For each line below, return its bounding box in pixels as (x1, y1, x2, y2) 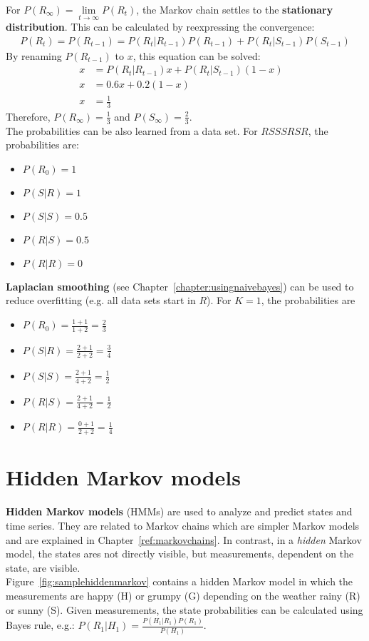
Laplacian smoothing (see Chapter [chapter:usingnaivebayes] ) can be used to (6, 278, 354, 293)
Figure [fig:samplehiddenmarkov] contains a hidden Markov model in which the (6, 574, 353, 589)
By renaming (6, 48, 62, 63)
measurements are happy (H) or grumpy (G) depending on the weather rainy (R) (6, 587, 360, 602)
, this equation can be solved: (132, 48, 261, 63)
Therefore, (6, 108, 51, 123)
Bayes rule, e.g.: (6, 617, 75, 632)
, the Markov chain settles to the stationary (136, 2, 333, 16)
